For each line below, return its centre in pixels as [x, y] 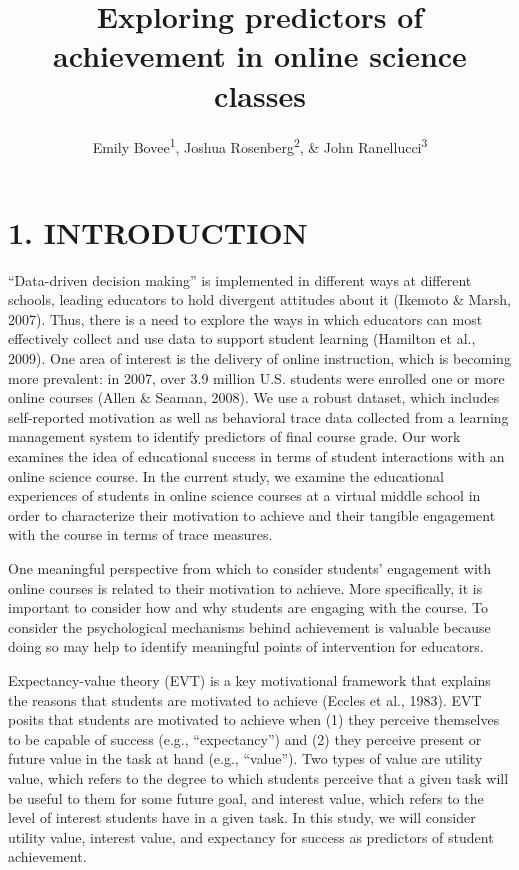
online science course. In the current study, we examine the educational [226, 475]
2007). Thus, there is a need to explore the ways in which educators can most [245, 318]
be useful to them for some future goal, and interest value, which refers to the [246, 797]
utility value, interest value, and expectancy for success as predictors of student [251, 836]
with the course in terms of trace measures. [140, 534]
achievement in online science [260, 55]
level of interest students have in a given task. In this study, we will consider [242, 817]
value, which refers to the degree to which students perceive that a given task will [258, 777]
